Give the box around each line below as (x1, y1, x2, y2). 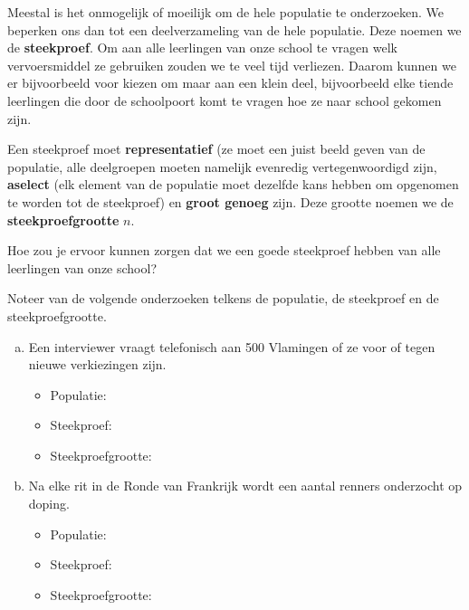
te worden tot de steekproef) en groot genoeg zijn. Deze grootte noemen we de (7, 192, 454, 211)
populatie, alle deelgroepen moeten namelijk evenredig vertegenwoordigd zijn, (7, 157, 437, 176)
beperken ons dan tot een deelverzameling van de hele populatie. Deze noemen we (7, 20, 462, 39)
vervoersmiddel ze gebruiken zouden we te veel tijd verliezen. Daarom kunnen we (7, 55, 456, 74)
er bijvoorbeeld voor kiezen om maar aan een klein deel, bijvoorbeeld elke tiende (7, 73, 454, 92)
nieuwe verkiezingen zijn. (28, 355, 167, 374)
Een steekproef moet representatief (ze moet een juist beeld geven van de (7, 139, 426, 158)
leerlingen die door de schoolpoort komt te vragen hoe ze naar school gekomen (7, 91, 442, 110)
